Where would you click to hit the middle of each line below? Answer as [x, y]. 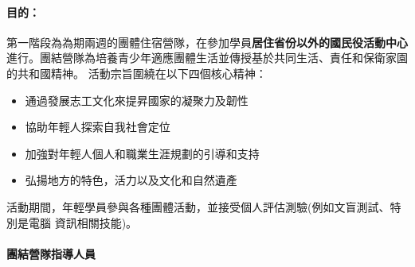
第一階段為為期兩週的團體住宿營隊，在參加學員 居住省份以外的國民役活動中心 [207, 42]
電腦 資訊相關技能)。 [83, 222]
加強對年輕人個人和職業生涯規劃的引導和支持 [142, 153]
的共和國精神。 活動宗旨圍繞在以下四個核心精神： [137, 73]
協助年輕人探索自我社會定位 [98, 127]
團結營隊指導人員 [51, 253]
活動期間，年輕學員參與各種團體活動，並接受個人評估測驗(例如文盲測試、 [198, 206]
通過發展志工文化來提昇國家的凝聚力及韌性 [137, 100]
